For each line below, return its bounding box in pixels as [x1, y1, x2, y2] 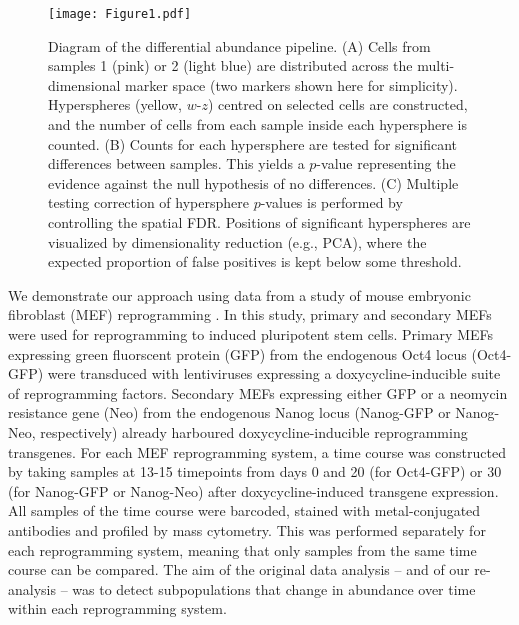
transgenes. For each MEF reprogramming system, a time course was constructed [8, 441, 506, 462]
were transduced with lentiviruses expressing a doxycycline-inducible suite [47, 363, 501, 384]
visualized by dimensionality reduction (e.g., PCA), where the [48, 231, 427, 252]
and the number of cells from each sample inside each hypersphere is [48, 114, 467, 135]
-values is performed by [260, 192, 403, 213]
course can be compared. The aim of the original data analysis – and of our [8, 559, 470, 580]
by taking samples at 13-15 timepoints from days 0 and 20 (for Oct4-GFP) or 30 [8, 461, 502, 482]
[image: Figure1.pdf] [48, 7, 192, 21]
